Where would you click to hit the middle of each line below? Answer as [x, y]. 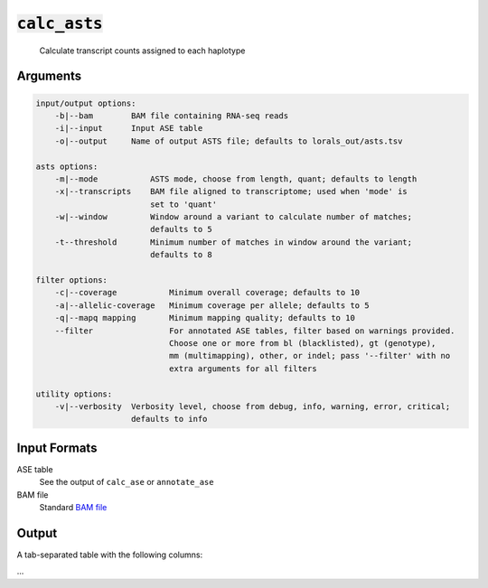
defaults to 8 [181, 255]
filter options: [72, 280]
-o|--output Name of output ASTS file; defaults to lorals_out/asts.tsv [229, 141]
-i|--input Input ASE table [129, 128]
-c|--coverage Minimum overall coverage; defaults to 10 [207, 293]
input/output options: [86, 103]
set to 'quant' [183, 204]
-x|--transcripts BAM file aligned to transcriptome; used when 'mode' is [231, 191]
